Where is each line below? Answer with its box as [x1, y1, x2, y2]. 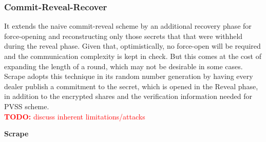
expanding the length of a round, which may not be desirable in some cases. [4, 60, 243, 71]
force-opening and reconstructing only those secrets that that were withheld [4, 30, 243, 41]
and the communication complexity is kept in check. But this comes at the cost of [4, 51, 261, 61]
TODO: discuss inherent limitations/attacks [4, 111, 145, 121]
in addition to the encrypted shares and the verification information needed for [4, 91, 253, 102]
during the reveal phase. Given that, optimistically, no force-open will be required [4, 40, 261, 51]
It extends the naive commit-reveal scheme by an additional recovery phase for [4, 21, 252, 31]
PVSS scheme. [4, 100, 49, 111]
